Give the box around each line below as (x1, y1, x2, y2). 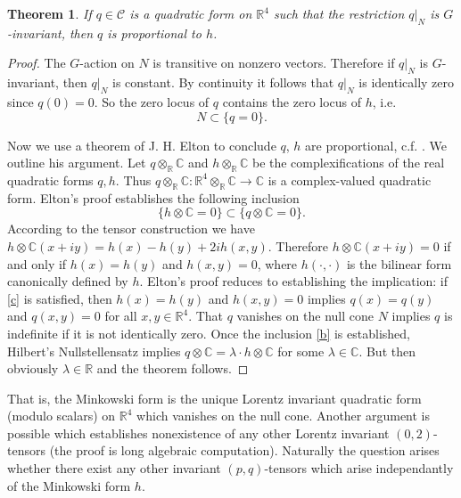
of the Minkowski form (7, 476, 131, 494)
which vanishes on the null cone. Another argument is (136, 406, 431, 425)
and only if (7, 254, 67, 273)
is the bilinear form (346, 254, 452, 273)
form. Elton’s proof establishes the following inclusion (7, 188, 300, 207)
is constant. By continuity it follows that (112, 73, 334, 92)
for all (104, 306, 137, 325)
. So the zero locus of (94, 92, 210, 110)
